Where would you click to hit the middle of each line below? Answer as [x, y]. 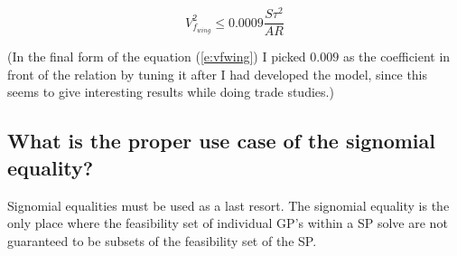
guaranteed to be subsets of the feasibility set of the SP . [162, 240]
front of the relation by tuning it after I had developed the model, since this [218, 74]
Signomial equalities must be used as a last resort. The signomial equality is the [228, 205]
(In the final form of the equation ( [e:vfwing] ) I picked [157, 57]
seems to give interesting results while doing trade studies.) [171, 92]
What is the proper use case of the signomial [221, 141]
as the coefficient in [396, 57]
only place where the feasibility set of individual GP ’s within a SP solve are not [228, 223]
